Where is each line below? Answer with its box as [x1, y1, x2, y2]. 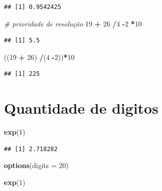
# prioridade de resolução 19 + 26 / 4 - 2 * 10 [4, 18, 142, 28]
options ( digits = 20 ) [4, 160, 69, 171]
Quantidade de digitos [4, 98, 159, 118]
